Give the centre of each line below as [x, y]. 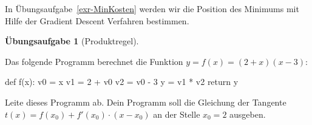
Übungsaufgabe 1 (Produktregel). [72, 41]
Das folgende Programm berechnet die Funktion [94, 61]
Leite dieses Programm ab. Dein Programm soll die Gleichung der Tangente [146, 102]
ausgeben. [248, 114]
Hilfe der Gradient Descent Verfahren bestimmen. [97, 20]
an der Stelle [177, 114]
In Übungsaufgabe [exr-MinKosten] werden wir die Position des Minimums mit [152, 8]
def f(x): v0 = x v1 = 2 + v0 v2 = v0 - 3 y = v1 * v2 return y [122, 82]
